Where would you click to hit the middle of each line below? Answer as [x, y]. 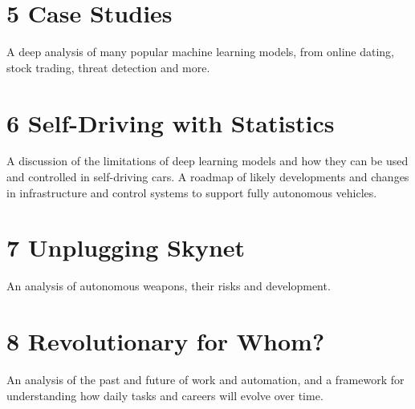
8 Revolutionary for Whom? [166, 341]
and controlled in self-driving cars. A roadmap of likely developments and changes [208, 177]
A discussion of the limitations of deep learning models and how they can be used [207, 161]
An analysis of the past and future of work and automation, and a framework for [205, 380]
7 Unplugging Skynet [126, 247]
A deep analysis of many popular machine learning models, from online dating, [200, 52]
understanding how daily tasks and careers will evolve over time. [165, 395]
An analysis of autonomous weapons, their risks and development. [169, 286]
